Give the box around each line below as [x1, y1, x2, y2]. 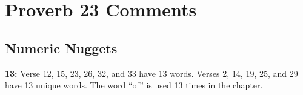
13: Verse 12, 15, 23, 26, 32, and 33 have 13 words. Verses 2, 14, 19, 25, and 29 [5, 67, 298, 79]
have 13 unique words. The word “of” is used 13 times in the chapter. [5, 79, 263, 91]
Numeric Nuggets [5, 38, 118, 57]
